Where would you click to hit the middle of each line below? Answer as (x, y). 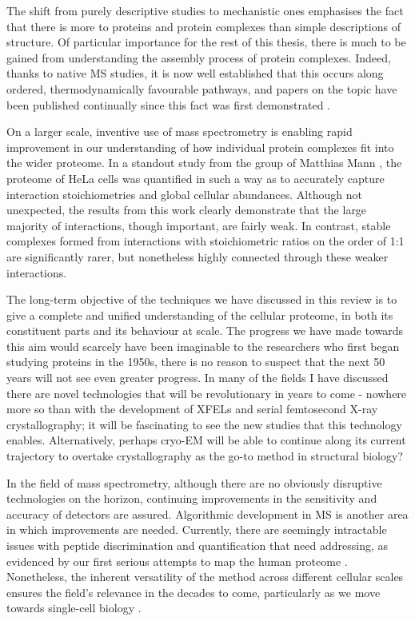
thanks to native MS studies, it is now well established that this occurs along (195, 73)
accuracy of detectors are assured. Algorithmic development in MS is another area (207, 514)
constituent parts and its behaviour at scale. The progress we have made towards (205, 330)
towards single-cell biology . (74, 608)
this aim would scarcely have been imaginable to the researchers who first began (203, 346)
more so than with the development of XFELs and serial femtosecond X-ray (192, 409)
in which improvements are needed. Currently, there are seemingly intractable (197, 529)
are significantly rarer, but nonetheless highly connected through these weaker (198, 256)
